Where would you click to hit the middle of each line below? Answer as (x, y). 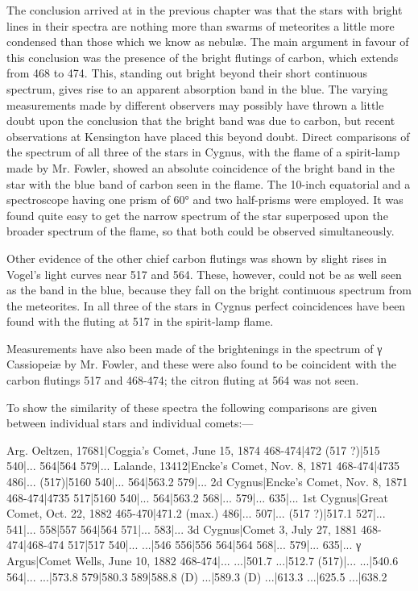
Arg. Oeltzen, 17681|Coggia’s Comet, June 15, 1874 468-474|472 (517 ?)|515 (193, 449)
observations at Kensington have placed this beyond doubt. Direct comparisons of (208, 136)
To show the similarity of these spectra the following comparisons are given (192, 407)
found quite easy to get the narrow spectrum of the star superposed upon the (197, 215)
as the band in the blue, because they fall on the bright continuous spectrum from (209, 290)
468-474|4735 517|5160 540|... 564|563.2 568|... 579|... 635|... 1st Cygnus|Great (197, 497)
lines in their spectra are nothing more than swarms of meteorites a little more (201, 25)
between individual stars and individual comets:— (130, 423)
